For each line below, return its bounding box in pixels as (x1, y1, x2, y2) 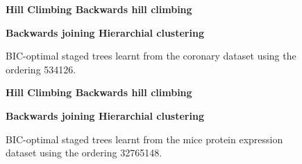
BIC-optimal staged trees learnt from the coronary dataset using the (6, 48, 296, 63)
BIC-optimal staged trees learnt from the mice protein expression (6, 131, 283, 146)
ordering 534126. (6, 62, 76, 76)
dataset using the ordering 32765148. (6, 145, 162, 160)
